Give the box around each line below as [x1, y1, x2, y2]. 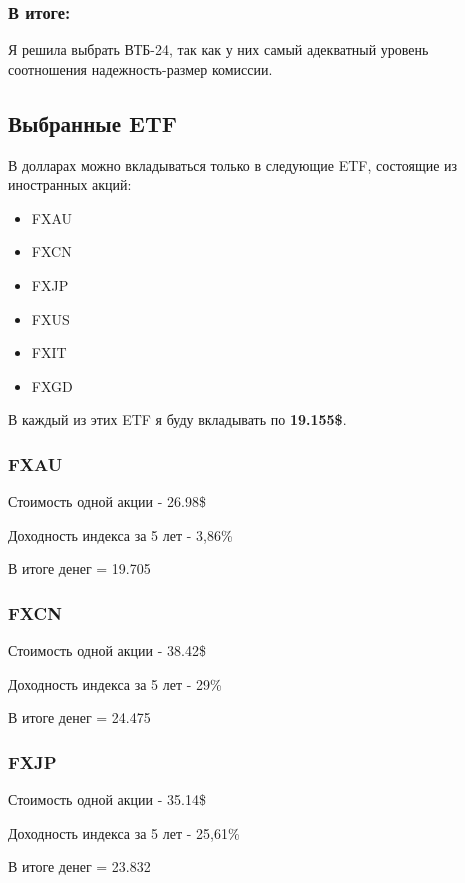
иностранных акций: [8, 174, 132, 195]
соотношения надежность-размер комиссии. [8, 58, 273, 79]
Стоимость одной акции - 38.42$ [8, 640, 206, 661]
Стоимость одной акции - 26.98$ [8, 491, 206, 512]
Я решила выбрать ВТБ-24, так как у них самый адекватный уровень [8, 39, 429, 60]
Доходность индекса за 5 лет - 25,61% [8, 822, 240, 843]
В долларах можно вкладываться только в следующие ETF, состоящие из [8, 154, 458, 175]
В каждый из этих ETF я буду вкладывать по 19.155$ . [8, 409, 347, 430]
